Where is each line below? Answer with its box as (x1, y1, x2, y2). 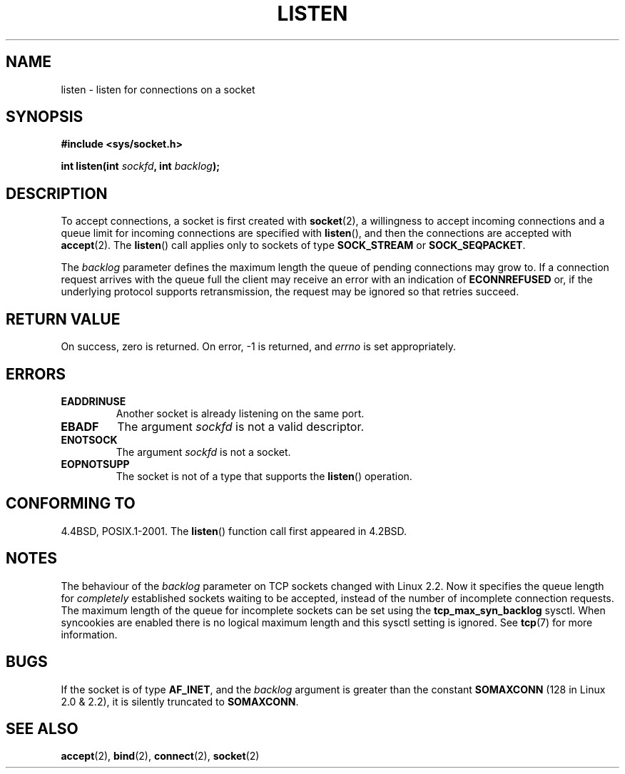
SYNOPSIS (6, 108, 83, 126)
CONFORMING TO (6, 494, 136, 513)
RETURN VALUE (6, 310, 121, 328)
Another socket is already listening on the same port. (116, 407, 365, 419)
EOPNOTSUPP (61, 457, 130, 470)
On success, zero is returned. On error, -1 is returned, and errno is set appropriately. (61, 340, 456, 353)
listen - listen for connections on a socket (61, 83, 255, 96)
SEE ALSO (6, 719, 78, 738)
